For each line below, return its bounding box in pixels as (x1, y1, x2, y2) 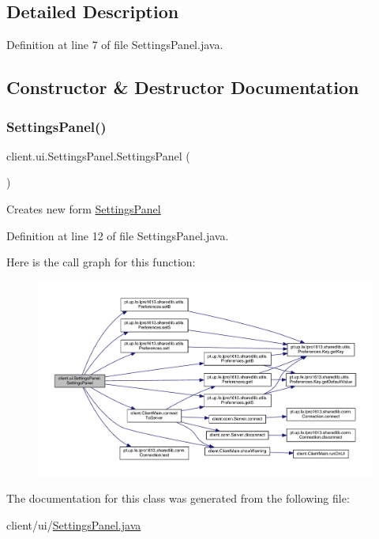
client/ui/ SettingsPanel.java (6, 516, 141, 533)
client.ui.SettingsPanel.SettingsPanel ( (6, 147, 190, 164)
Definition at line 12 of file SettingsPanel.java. (6, 227, 229, 243)
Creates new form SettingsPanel (6, 200, 161, 217)
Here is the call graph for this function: (6, 254, 196, 270)
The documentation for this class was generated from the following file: (6, 490, 350, 507)
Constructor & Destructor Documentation (6, 75, 359, 100)
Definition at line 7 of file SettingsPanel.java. (6, 36, 223, 53)
